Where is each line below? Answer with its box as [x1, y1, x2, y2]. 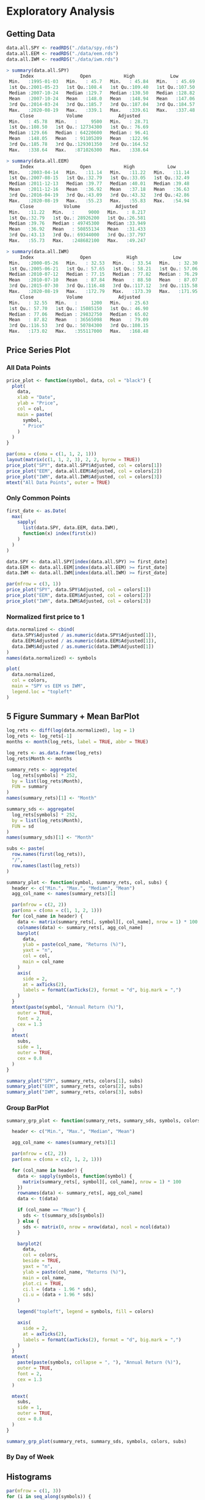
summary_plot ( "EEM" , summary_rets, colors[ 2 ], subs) [6, 1083, 143, 1090]
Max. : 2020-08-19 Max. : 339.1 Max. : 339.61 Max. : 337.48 [9, 107, 195, 113]
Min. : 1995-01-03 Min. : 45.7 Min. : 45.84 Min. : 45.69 [9, 78, 195, 85]
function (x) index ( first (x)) [22, 530, 97, 537]
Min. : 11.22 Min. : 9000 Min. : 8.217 [9, 209, 146, 215]
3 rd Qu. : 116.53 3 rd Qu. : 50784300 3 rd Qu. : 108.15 [9, 322, 149, 329]
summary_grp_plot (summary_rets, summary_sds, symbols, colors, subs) [6, 1438, 187, 1444]
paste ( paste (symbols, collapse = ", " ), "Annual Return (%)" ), [17, 1359, 182, 1365]
